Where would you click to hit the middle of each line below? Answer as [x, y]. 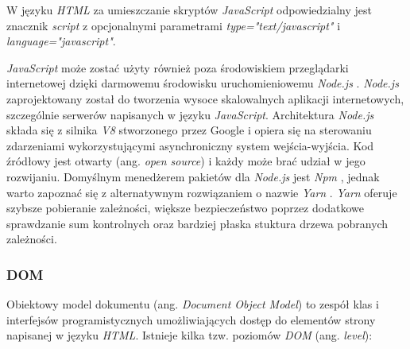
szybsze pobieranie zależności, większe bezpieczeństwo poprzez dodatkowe [185, 208]
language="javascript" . [61, 41]
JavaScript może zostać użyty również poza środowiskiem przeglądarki [178, 67]
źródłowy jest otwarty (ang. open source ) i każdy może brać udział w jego [186, 161]
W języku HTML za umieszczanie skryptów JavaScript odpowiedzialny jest [189, 10]
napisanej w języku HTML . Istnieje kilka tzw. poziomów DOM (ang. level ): [190, 335]
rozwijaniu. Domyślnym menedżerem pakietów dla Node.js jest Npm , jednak [193, 176]
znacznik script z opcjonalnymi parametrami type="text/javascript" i [174, 25]
